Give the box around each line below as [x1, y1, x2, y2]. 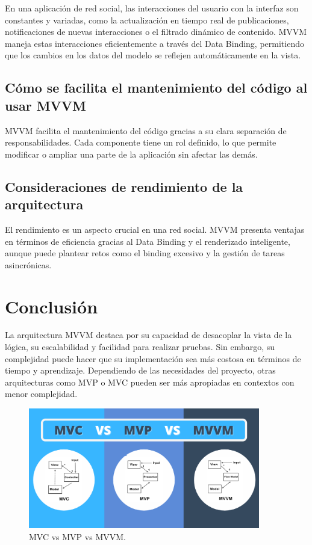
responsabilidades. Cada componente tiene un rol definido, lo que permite [5, 136, 276, 149]
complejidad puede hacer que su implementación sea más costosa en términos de [5, 352, 301, 365]
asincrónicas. [5, 258, 52, 271]
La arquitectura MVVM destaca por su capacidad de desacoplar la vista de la [5, 328, 292, 341]
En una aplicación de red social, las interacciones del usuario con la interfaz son [5, 2, 299, 14]
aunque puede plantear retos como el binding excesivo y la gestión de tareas [5, 247, 285, 259]
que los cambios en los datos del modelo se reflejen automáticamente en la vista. [5, 49, 301, 61]
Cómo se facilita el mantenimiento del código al [5, 78, 308, 97]
